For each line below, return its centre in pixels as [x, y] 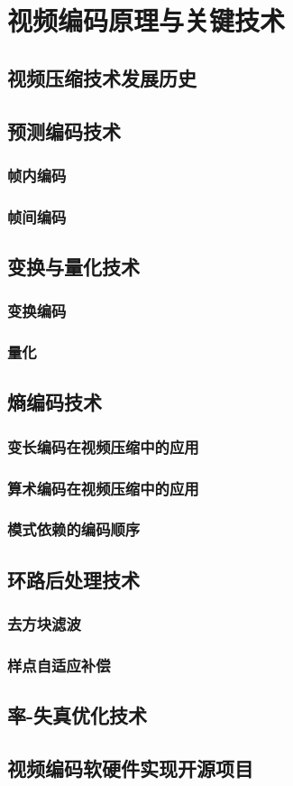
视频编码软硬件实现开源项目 [130, 768]
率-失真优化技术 [78, 715]
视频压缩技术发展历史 [102, 77]
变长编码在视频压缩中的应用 [103, 446]
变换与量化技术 [73, 267]
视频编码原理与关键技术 [146, 20]
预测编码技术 [64, 130]
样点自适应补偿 [59, 665]
